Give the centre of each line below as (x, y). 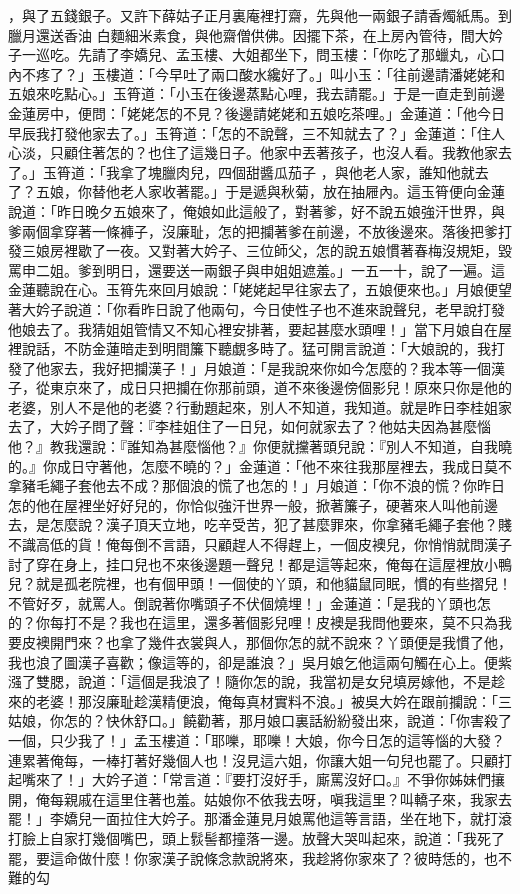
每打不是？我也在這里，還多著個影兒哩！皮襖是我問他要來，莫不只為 (273, 622)
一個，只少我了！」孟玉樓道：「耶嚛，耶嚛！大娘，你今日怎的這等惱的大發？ (256, 739)
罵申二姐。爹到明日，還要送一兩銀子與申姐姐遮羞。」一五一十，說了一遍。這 (256, 269)
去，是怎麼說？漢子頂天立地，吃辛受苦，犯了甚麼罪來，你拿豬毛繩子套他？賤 (260, 524)
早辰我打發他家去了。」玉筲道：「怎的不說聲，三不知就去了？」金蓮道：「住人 (256, 132)
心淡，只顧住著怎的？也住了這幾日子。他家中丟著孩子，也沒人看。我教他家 (253, 152)
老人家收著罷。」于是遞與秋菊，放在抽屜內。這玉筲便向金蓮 (312, 191)
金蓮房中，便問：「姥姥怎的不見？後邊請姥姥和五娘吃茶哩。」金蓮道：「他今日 (256, 112)
